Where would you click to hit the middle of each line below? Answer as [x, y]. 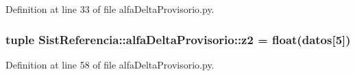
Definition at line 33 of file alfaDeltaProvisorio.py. [110, 9]
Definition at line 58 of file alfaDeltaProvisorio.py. [110, 64]
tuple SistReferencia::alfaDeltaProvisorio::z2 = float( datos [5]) [178, 39]
